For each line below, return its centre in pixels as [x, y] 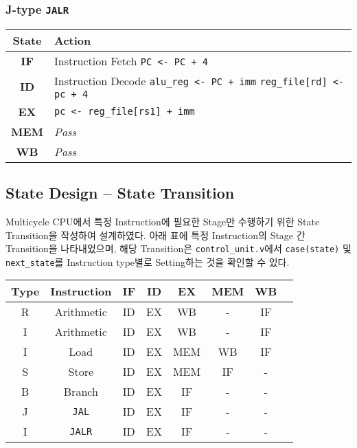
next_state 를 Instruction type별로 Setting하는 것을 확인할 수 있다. [148, 261]
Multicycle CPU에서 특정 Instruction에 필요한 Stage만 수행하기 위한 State [163, 221]
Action [73, 40]
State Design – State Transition [120, 193]
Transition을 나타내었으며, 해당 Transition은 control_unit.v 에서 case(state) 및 [178, 248]
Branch [81, 392]
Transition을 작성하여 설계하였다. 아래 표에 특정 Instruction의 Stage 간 [156, 235]
